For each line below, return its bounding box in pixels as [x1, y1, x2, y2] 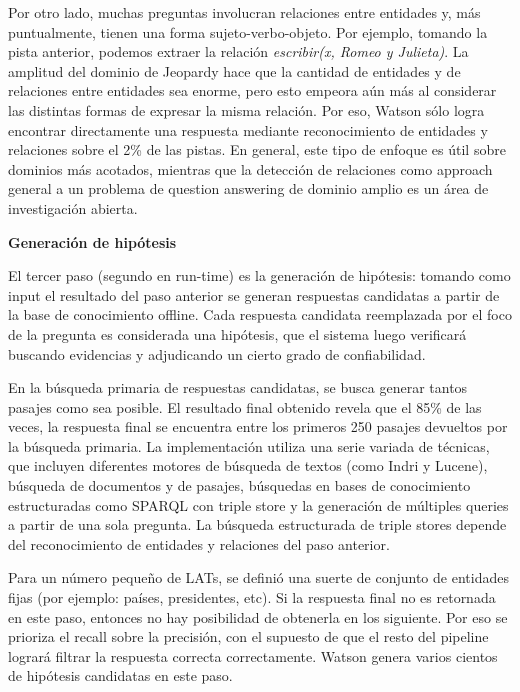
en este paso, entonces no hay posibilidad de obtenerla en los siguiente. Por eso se [8, 606, 508, 627]
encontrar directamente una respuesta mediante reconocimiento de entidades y [8, 119, 488, 140]
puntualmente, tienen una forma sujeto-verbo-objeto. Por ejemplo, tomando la [8, 21, 488, 42]
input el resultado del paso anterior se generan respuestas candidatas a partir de [8, 284, 500, 305]
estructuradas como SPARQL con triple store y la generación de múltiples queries [8, 494, 509, 515]
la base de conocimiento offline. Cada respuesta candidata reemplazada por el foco [8, 304, 512, 325]
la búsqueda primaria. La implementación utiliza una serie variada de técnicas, [8, 435, 490, 456]
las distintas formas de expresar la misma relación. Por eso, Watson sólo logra [8, 99, 485, 120]
